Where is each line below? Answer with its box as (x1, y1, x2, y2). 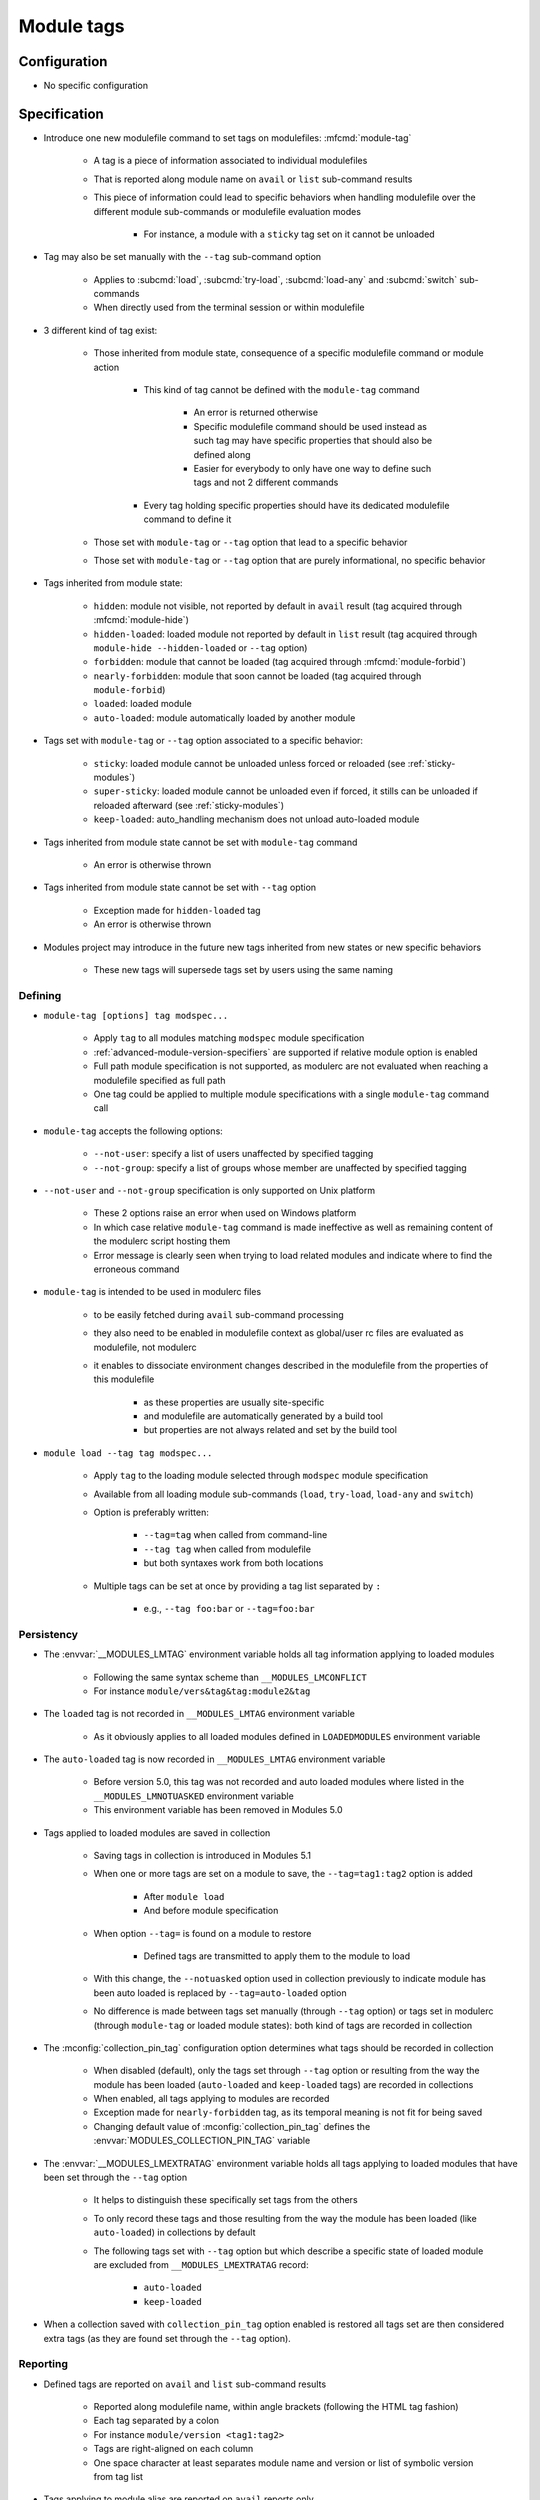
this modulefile (93, 1373, 155, 1385)
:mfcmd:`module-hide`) (93, 614, 189, 626)
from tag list (93, 2471, 144, 2483)
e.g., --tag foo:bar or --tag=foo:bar (143, 1602, 315, 1614)
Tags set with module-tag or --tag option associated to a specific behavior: (43, 735, 364, 747)
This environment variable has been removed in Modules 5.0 (93, 1804, 344, 1816)
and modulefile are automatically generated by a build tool (143, 1410, 384, 1422)
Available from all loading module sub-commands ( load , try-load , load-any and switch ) (93, 1488, 474, 1500)
